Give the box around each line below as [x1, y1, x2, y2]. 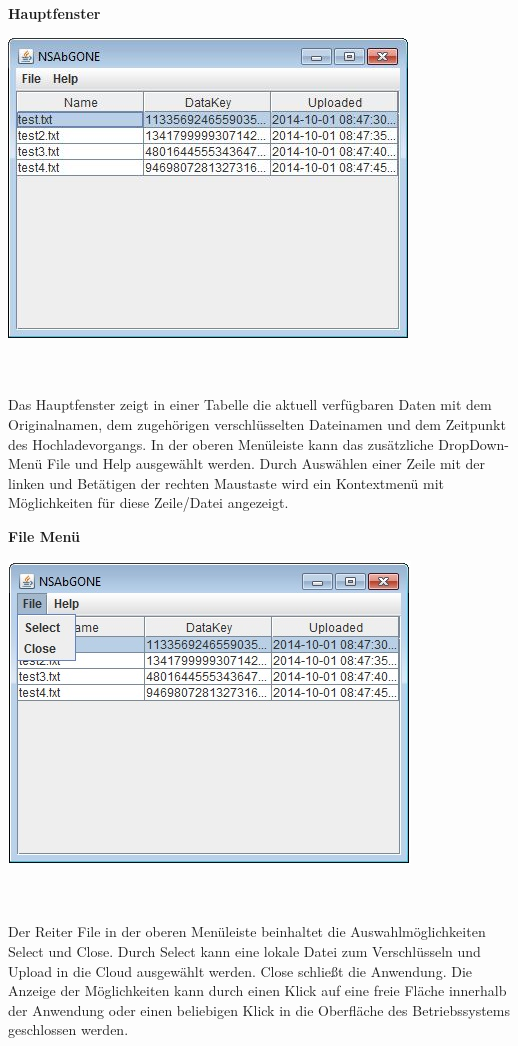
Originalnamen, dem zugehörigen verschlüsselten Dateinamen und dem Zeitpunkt [8, 413, 506, 434]
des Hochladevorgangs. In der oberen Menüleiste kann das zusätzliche [8, 433, 434, 454]
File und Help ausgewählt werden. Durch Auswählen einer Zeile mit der [46, 453, 486, 474]
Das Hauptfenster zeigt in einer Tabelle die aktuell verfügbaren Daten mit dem [8, 394, 492, 415]
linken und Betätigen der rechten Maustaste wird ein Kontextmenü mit [8, 472, 445, 493]
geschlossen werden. [8, 1019, 129, 1040]
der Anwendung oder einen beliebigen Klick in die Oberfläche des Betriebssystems [8, 999, 510, 1020]
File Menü [8, 525, 80, 546]
